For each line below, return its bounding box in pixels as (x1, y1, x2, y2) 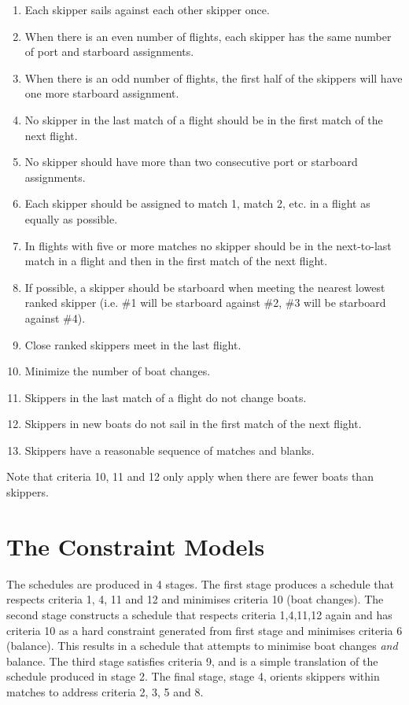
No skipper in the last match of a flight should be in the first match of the (24, 111, 383, 127)
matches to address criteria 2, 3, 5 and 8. (6, 683, 204, 699)
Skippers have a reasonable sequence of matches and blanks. (24, 441, 315, 458)
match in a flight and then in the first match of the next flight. (24, 253, 328, 269)
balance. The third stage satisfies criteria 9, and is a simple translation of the (6, 652, 378, 669)
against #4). (24, 309, 86, 326)
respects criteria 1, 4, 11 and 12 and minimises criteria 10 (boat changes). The (6, 591, 384, 607)
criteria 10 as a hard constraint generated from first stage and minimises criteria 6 (6, 622, 403, 638)
